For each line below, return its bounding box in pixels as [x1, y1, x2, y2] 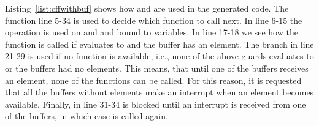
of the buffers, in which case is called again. [5, 109, 168, 122]
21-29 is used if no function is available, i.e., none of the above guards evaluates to [5, 50, 314, 62]
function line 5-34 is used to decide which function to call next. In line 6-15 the [5, 13, 302, 26]
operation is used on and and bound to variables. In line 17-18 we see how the [5, 26, 298, 39]
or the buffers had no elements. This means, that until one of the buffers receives [5, 61, 309, 74]
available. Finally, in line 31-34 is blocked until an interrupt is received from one [5, 97, 306, 110]
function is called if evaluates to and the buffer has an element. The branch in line [5, 37, 314, 50]
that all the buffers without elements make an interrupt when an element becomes [5, 86, 314, 98]
